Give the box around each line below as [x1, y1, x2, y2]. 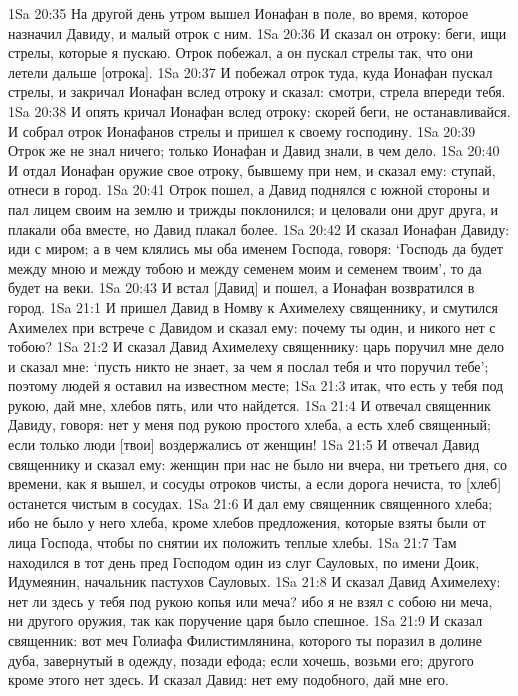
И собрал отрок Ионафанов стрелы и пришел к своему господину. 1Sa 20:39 [8, 120, 476, 141]
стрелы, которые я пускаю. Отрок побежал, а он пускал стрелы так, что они [8, 42, 474, 63]
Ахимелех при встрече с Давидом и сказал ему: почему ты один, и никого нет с [8, 316, 496, 337]
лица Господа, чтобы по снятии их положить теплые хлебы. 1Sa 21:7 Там [8, 532, 457, 553]
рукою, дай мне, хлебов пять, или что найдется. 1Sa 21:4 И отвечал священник [8, 394, 491, 415]
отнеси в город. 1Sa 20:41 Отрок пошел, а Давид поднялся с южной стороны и [8, 179, 490, 200]
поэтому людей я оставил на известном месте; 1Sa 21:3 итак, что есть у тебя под [8, 375, 504, 396]
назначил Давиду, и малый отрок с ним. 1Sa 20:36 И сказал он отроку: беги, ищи [8, 22, 507, 43]
